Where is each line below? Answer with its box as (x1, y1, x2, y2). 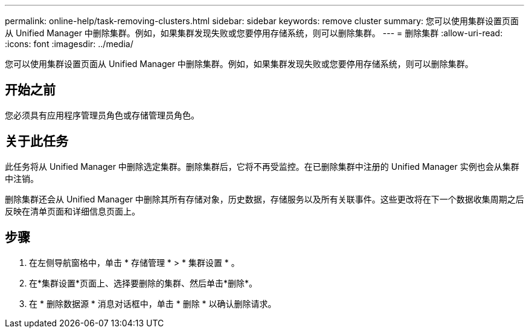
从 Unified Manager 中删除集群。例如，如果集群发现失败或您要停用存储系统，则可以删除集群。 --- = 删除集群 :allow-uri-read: (5, 28, 503, 38)
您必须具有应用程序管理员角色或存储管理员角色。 (5, 109, 199, 120)
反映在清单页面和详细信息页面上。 (5, 205, 140, 216)
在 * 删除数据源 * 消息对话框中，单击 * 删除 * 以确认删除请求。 (29, 298, 277, 309)
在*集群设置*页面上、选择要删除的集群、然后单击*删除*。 (29, 277, 258, 288)
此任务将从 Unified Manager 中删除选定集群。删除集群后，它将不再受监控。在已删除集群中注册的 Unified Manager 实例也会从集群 (5, 161, 519, 172)
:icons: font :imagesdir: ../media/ (5, 39, 133, 49)
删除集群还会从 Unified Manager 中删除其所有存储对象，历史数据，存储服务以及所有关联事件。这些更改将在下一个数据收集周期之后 (5, 193, 524, 204)
